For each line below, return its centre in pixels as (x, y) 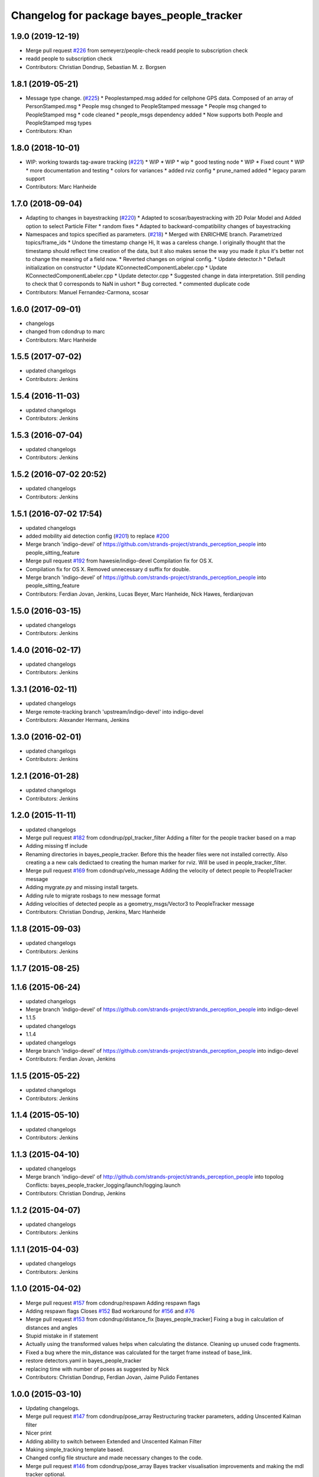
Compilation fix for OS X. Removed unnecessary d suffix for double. (108, 569)
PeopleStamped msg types (58, 123)
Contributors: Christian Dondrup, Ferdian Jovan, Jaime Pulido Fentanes (112, 1377)
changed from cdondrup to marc (66, 331)
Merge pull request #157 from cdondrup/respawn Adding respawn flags (113, 1303)
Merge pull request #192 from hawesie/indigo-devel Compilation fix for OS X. (120, 561)
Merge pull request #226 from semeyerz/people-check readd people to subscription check (137, 51)
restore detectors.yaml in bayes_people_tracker (84, 1361)
